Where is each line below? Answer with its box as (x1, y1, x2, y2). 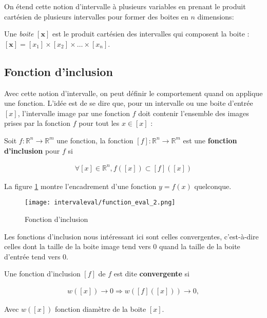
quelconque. (194, 180, 232, 191)
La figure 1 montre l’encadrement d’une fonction (4, 180, 157, 191)
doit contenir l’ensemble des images (138, 107, 249, 118)
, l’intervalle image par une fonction (17, 107, 130, 118)
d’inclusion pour (4, 145, 60, 156)
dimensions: (197, 11, 234, 22)
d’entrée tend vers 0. (4, 251, 68, 261)
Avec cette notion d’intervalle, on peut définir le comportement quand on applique (4, 87, 263, 98)
